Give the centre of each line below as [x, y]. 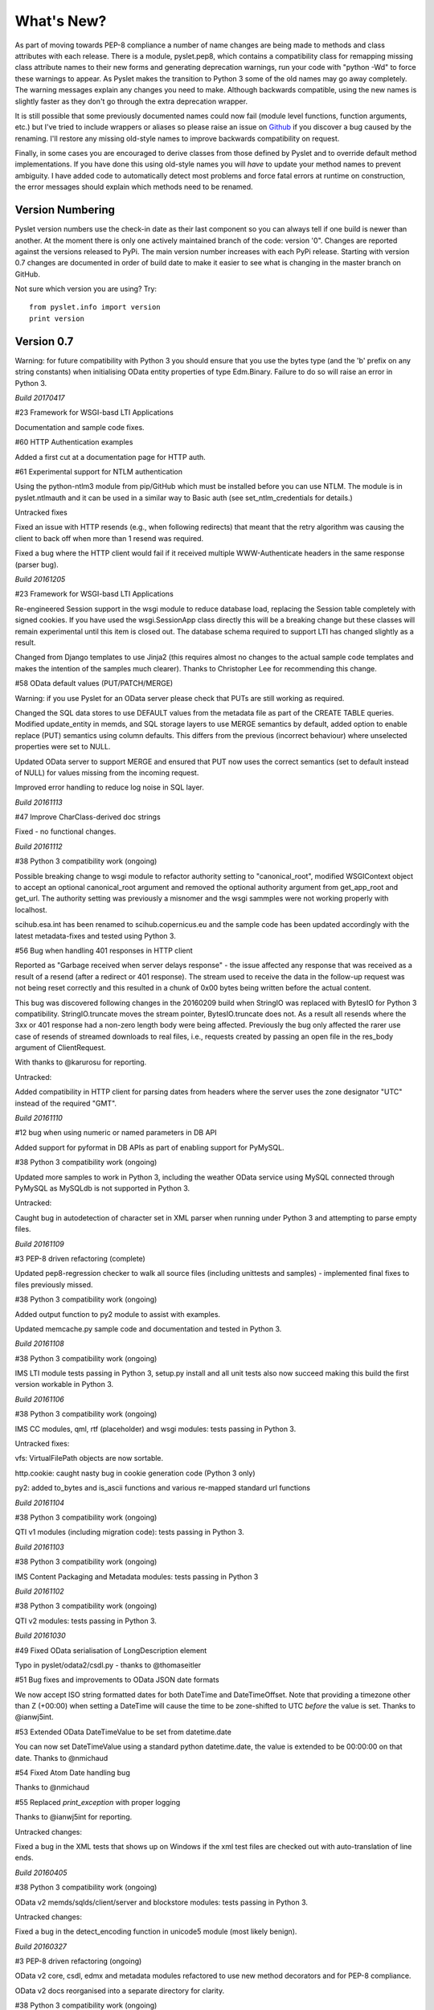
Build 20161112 [39, 846]
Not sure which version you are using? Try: [86, 289]
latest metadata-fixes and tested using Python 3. [95, 936]
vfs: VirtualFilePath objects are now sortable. [89, 1458]
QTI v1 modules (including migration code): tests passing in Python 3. [129, 1532]
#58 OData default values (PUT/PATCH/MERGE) [94, 683]
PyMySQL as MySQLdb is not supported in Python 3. [102, 1188]
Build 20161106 [39, 1399]
